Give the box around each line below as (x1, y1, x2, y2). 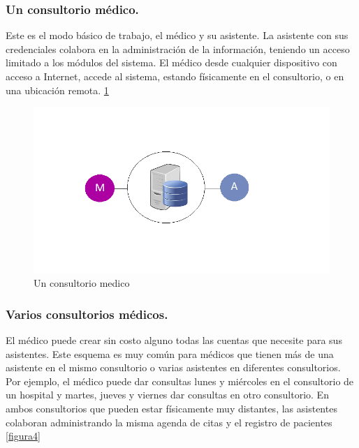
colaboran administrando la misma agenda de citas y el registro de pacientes (6, 415, 332, 429)
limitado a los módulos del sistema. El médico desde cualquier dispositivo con (6, 55, 337, 70)
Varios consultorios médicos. (6, 305, 168, 322)
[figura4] (6, 428, 41, 443)
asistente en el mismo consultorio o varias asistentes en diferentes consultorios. (6, 360, 341, 375)
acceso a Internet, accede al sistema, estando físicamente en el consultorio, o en (6, 69, 344, 83)
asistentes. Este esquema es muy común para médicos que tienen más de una (6, 346, 334, 361)
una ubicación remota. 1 (6, 82, 109, 97)
